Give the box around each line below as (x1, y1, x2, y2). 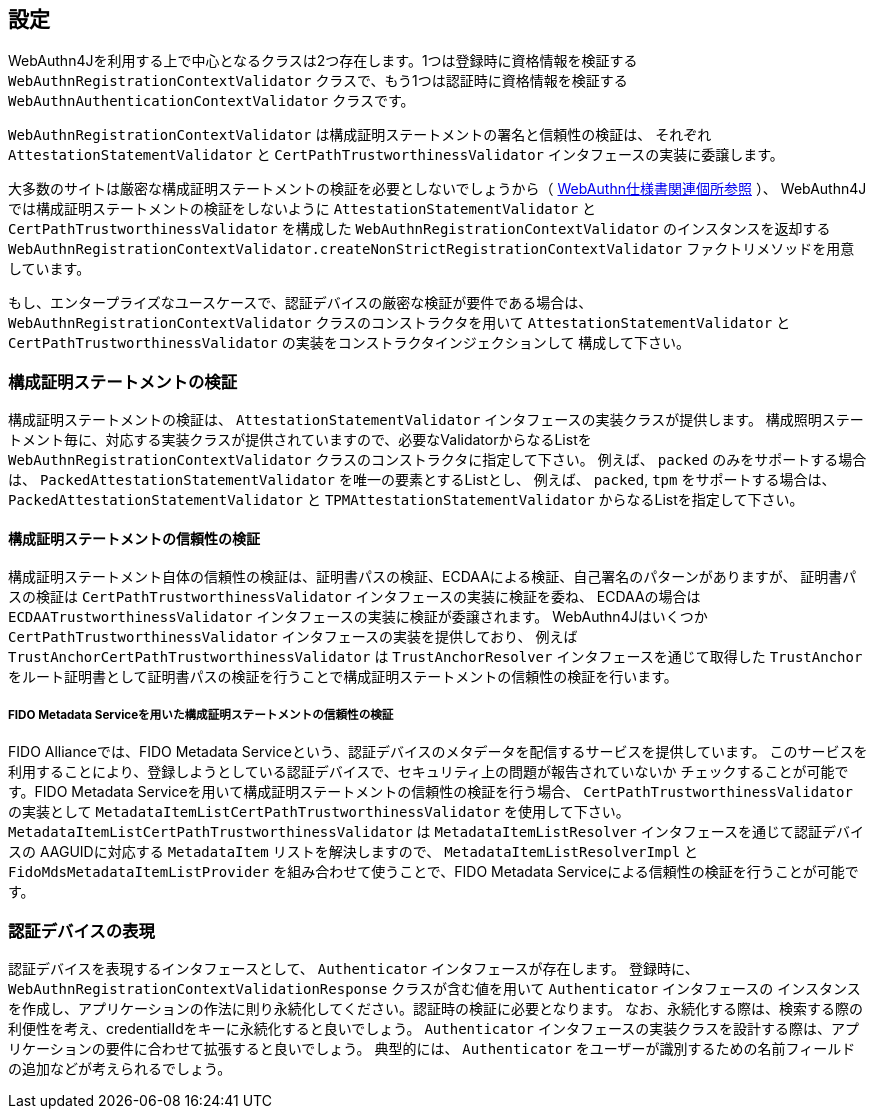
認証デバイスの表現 (8, 920, 155, 941)
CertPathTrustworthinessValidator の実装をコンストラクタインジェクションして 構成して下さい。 (8, 334, 690, 352)
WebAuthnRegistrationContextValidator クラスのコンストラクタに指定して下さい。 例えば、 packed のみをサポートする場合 (8, 451, 867, 469)
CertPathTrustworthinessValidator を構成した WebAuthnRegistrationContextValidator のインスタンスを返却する (8, 220, 831, 238)
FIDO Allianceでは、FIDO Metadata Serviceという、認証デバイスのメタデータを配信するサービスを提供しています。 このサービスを (8, 743, 868, 761)
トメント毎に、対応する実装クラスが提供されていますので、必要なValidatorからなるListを (8, 431, 592, 449)
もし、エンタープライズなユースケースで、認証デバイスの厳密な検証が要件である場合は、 (8, 294, 593, 312)
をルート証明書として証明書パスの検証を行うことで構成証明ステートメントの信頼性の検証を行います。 (8, 668, 678, 686)
